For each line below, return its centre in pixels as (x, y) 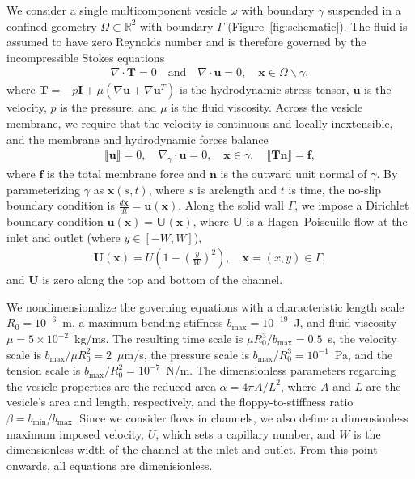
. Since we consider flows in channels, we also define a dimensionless (240, 418)
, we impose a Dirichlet (352, 205)
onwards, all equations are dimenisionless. (110, 465)
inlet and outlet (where (64, 237)
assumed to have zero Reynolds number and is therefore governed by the (186, 42)
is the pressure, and (108, 107)
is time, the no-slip (335, 189)
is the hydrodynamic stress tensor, (265, 89)
